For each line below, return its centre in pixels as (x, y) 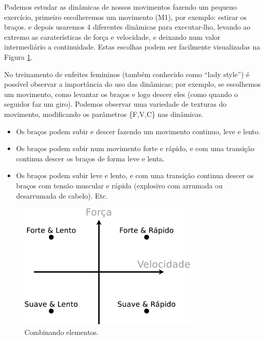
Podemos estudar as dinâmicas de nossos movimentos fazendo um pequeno (121, 7)
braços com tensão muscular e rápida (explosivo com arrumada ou (119, 185)
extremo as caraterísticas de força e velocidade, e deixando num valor (112, 37)
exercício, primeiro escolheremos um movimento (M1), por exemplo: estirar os (126, 17)
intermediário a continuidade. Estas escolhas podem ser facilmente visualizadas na (132, 47)
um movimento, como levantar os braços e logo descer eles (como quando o (121, 94)
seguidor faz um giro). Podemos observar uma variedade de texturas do (115, 104)
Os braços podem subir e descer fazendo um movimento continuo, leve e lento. (138, 131)
